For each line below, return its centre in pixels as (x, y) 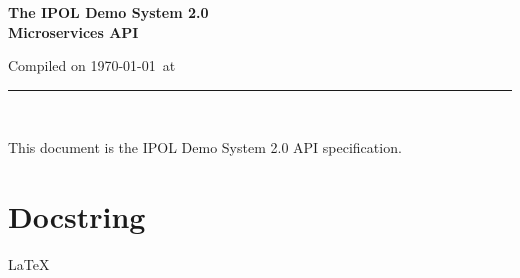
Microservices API (73, 31)
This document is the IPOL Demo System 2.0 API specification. (205, 147)
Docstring (77, 216)
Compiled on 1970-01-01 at (92, 65)
